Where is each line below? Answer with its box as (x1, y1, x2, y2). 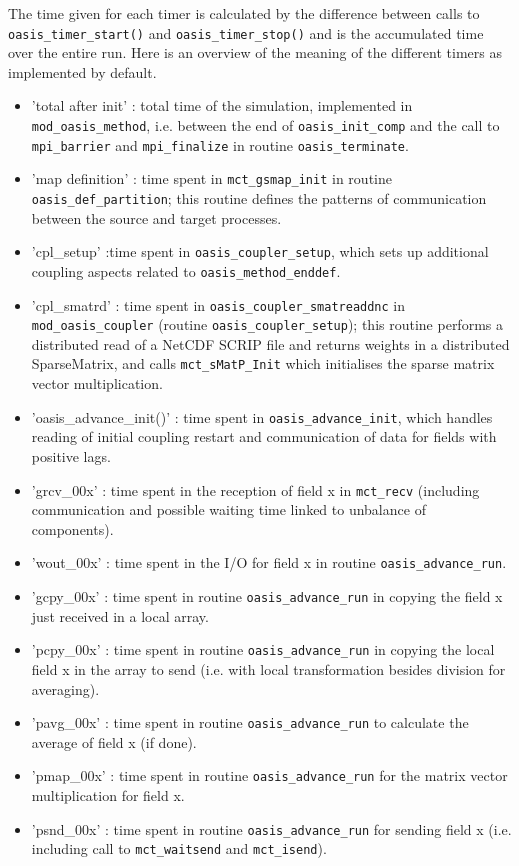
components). (31, 518, 114, 539)
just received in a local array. (31, 605, 209, 626)
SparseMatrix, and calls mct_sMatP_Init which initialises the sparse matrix (31, 353, 495, 374)
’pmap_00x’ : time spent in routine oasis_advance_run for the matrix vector (31, 765, 508, 786)
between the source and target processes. (31, 207, 282, 228)
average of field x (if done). (31, 731, 197, 752)
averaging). (31, 678, 100, 699)
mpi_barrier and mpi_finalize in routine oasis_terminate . (31, 134, 409, 155)
